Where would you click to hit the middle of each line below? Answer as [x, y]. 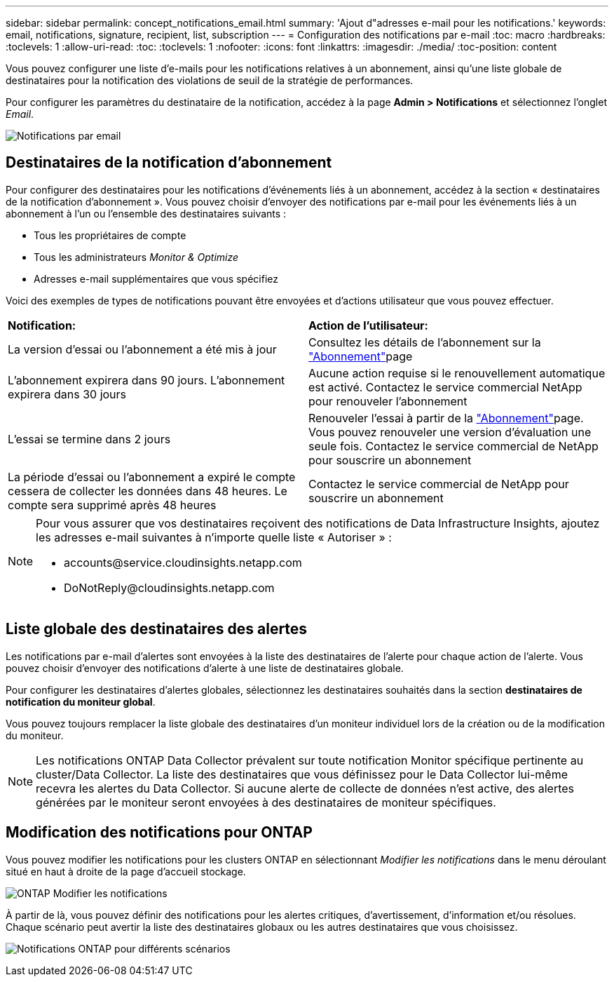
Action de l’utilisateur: [368, 325]
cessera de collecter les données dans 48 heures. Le [148, 491]
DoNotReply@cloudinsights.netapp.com [169, 587]
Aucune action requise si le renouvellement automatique [457, 373]
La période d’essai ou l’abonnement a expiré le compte [152, 477]
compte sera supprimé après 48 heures [112, 505]
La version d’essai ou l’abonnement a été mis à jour [142, 349]
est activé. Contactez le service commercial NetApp [445, 387]
